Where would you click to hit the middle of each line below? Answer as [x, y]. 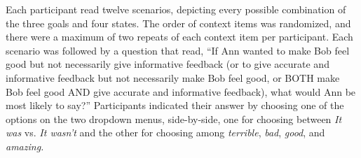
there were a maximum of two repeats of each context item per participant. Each [179, 37]
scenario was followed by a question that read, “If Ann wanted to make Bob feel [178, 50]
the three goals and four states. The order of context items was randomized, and [178, 23]
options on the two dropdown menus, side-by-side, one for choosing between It [174, 118]
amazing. [25, 146]
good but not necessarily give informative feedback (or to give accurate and [168, 64]
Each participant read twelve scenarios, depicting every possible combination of [176, 9]
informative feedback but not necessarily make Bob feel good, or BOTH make [173, 77]
